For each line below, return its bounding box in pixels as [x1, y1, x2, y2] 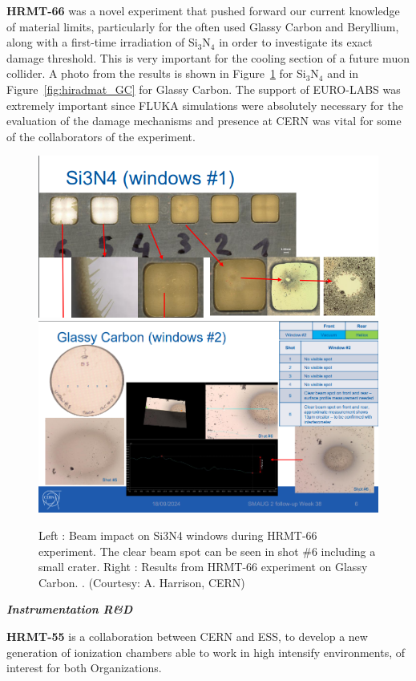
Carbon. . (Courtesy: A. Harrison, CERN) [38, 574, 245, 590]
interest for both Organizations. [6, 659, 162, 676]
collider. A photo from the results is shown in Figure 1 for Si [6, 65, 306, 82]
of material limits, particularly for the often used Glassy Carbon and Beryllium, [6, 18, 399, 34]
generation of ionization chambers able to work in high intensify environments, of [6, 643, 406, 660]
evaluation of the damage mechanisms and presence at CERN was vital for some [6, 112, 402, 129]
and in [327, 65, 359, 82]
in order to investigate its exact [219, 34, 373, 51]
